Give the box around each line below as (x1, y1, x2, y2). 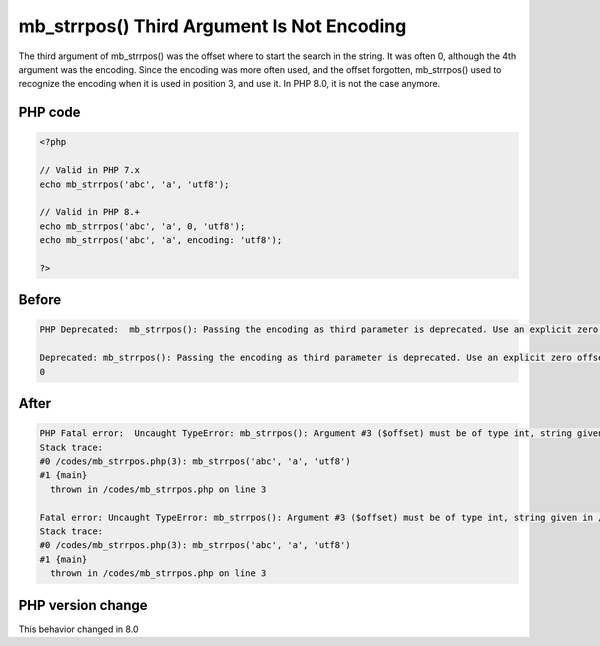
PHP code (18, 104, 81, 121)
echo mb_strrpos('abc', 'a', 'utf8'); (39, 178, 230, 190)
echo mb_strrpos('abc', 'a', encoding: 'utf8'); (39, 235, 283, 246)
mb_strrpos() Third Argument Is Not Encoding (18, 15, 407, 37)
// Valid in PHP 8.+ (39, 206, 140, 218)
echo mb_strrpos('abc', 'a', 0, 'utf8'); (39, 220, 246, 232)
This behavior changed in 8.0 (18, 623, 139, 635)
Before (18, 291, 62, 309)
